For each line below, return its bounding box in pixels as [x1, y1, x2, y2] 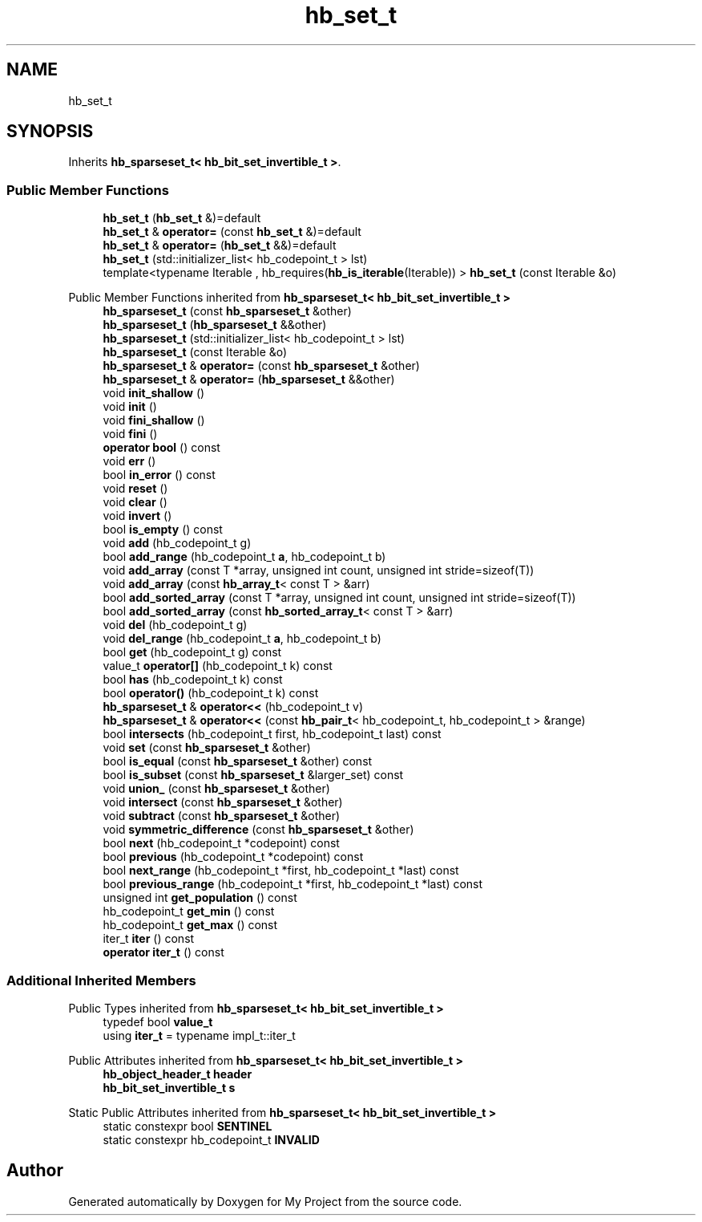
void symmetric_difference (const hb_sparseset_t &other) [103, 822, 414, 837]
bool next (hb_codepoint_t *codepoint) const [103, 836, 340, 851]
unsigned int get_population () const [103, 891, 297, 905]
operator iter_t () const [103, 945, 224, 960]
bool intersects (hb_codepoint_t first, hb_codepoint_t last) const [103, 727, 442, 741]
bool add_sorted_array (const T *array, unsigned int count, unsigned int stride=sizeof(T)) [103, 591, 576, 605]
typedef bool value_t [103, 1014, 213, 1029]
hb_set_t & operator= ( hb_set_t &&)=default [103, 238, 337, 253]
